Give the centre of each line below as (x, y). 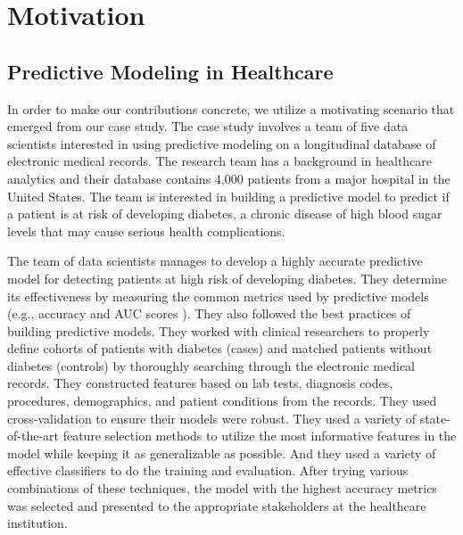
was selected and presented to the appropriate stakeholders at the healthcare (217, 505)
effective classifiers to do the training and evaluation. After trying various (208, 470)
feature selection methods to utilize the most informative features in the (260, 436)
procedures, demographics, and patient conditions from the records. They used (222, 401)
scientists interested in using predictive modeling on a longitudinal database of (222, 143)
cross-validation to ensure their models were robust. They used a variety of (211, 418)
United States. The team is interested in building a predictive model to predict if (228, 196)
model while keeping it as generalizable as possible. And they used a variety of (222, 453)
